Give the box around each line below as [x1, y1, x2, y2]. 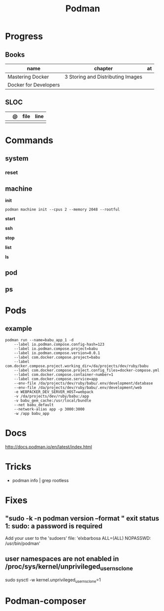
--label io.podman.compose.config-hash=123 [14, 342, 105, 347]
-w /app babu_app [14, 411, 50, 416]
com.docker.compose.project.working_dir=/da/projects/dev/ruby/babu [5, 364, 149, 368]
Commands [5, 135, 54, 146]
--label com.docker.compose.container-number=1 [14, 372, 113, 377]
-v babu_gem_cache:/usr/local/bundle [14, 398, 92, 403]
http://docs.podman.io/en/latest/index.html [5, 444, 92, 449]
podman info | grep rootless [12, 477, 69, 483]
